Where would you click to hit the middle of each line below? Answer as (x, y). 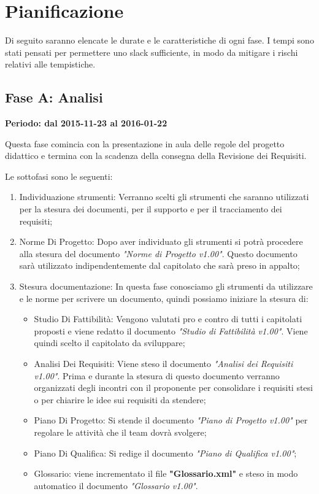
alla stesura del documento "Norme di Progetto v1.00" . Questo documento (158, 253)
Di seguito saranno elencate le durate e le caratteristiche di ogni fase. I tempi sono (159, 40)
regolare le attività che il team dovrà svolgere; (120, 432)
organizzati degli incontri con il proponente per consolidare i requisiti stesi (173, 388)
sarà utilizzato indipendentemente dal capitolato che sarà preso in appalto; (159, 265)
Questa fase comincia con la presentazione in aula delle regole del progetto (145, 143)
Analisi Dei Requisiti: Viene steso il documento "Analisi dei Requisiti (163, 364)
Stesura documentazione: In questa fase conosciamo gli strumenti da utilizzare (166, 286)
